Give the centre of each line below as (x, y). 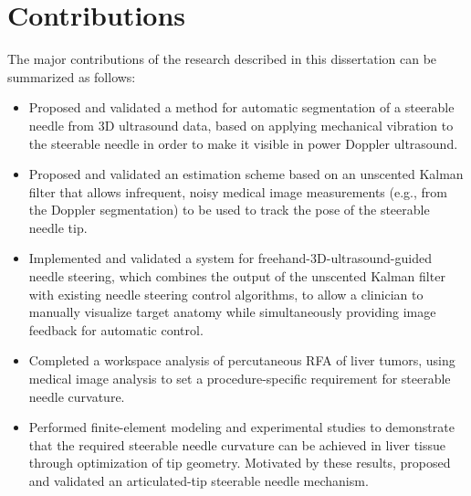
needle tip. (58, 227)
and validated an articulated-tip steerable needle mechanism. (199, 480)
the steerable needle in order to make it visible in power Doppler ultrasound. (243, 143)
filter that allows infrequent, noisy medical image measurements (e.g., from (238, 191)
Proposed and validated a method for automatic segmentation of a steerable (241, 107)
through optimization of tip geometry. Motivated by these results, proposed (240, 463)
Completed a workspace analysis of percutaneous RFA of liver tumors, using (242, 360)
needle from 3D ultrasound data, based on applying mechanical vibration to (241, 125)
